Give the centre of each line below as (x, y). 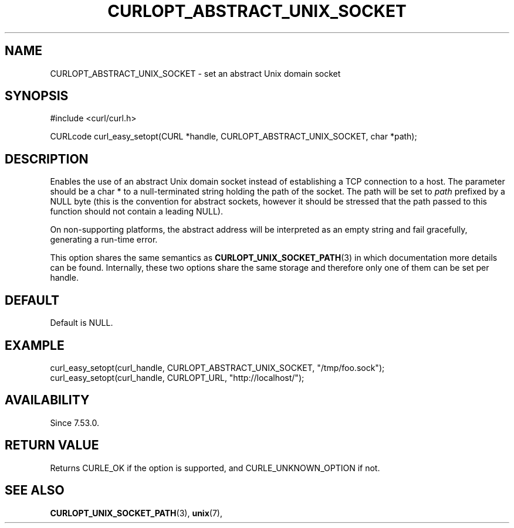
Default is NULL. (82, 323)
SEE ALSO (35, 490)
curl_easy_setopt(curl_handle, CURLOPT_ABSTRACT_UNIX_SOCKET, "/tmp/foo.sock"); (217, 367)
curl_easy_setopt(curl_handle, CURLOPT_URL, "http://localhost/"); (177, 377)
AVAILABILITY (47, 400)
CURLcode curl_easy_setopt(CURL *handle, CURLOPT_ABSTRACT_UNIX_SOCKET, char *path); (234, 137)
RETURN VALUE (52, 445)
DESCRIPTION (47, 159)
